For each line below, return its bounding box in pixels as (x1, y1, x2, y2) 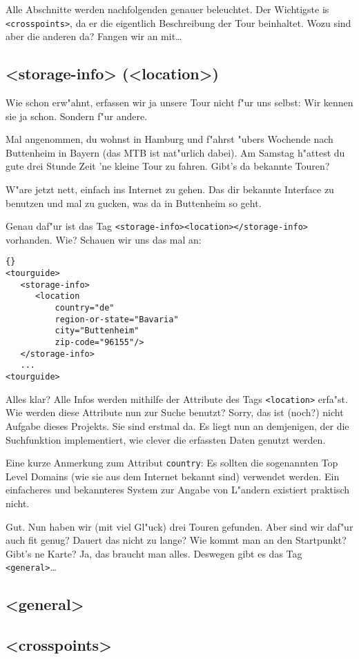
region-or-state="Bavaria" (55, 314, 179, 324)
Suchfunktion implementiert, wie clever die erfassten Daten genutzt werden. (6, 432, 326, 446)
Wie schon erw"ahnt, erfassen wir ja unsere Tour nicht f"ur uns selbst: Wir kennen (6, 95, 353, 110)
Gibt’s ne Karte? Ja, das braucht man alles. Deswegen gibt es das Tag (6, 546, 302, 560)
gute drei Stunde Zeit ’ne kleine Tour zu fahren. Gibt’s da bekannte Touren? (6, 159, 330, 173)
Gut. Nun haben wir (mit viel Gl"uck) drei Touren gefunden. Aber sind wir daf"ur (6, 519, 353, 533)
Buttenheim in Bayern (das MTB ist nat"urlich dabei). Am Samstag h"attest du (6, 145, 345, 159)
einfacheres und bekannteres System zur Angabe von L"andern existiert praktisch (6, 482, 350, 497)
